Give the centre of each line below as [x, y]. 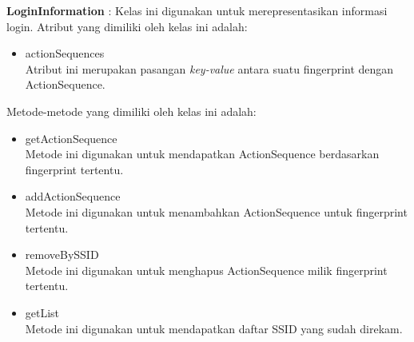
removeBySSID [62, 255]
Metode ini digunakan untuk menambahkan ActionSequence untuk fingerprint [216, 211]
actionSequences [65, 53]
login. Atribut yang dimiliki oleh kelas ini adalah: [127, 26]
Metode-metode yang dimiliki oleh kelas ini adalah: [131, 111]
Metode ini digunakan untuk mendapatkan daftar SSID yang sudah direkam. [214, 328]
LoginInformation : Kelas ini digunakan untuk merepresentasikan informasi [197, 10]
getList [42, 312]
